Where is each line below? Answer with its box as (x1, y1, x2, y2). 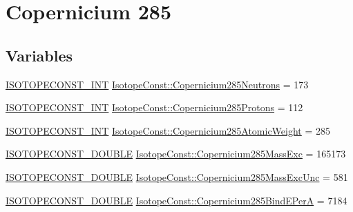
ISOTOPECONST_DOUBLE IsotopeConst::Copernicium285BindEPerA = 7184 (6, 193, 347, 207)
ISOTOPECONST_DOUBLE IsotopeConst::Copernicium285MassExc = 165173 (6, 146, 346, 161)
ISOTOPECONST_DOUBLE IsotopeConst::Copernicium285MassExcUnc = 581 (6, 169, 348, 184)
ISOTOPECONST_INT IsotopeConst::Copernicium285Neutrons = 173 (6, 77, 309, 91)
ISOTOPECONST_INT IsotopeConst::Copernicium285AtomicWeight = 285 (6, 123, 331, 137)
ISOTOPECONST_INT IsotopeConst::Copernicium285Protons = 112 (6, 100, 303, 115)
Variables (6, 44, 73, 66)
